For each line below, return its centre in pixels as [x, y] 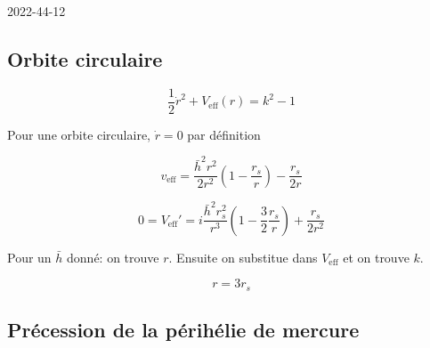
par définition [224, 134]
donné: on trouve [113, 257]
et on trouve [376, 257]
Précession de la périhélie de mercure [183, 330]
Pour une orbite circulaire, [79, 134]
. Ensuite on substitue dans [243, 257]
